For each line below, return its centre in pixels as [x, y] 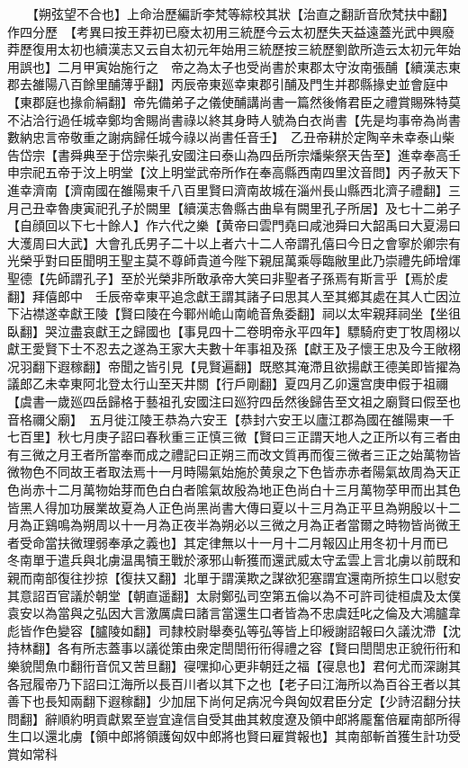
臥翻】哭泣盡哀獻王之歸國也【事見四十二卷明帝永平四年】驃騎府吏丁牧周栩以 [234, 330]
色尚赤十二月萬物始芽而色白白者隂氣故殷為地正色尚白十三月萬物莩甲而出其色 [234, 490]
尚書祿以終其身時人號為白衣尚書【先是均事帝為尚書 [309, 119]
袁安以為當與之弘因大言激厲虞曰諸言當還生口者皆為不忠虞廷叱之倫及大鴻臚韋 [234, 613]
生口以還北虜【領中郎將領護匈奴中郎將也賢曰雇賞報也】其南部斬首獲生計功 [228, 736]
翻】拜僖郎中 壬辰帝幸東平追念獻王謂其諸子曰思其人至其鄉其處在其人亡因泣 [234, 295]
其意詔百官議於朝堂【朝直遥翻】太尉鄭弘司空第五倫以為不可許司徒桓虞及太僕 [234, 595]
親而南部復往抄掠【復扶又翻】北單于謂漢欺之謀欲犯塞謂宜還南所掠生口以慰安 [234, 577]
